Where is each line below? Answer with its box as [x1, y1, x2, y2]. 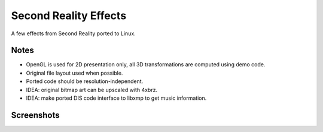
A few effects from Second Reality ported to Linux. [11, 30, 136, 37]
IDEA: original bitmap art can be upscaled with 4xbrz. [26, 86, 158, 93]
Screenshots [11, 110, 60, 120]
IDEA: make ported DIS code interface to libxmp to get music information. [26, 94, 207, 102]
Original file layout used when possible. [26, 69, 123, 76]
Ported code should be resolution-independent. [26, 78, 144, 85]
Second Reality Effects [11, 9, 127, 22]
